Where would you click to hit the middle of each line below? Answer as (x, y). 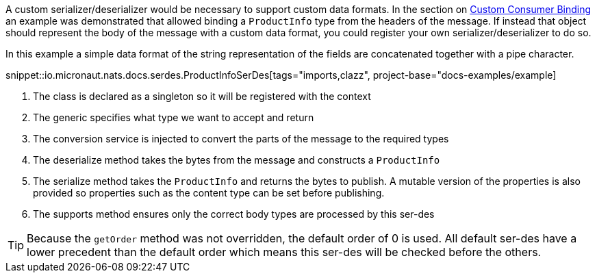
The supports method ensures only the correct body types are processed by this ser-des (234, 214)
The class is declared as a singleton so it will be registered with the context (202, 96)
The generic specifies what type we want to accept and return (174, 117)
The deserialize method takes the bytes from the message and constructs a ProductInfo (237, 160)
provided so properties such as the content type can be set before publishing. (209, 193)
